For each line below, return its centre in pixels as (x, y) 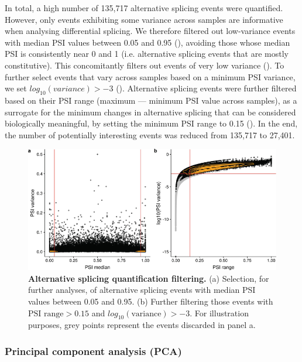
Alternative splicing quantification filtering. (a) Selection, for (149, 278)
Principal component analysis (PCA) (93, 351)
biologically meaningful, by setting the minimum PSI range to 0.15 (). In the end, (151, 123)
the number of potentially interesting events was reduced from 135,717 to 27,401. (150, 134)
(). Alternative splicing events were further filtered (206, 88)
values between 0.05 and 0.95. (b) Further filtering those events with (151, 301)
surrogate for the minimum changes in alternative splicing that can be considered (150, 112)
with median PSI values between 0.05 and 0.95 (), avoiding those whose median (147, 42)
